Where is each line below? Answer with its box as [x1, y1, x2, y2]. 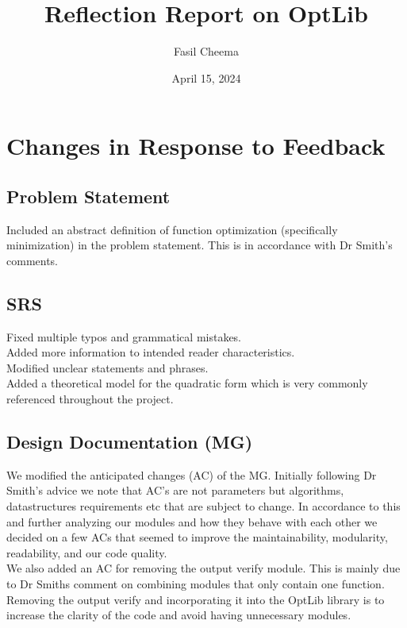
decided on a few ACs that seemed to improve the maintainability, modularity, [6, 529, 388, 545]
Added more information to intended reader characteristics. [6, 344, 295, 360]
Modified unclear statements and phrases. [6, 359, 209, 376]
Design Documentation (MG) [6, 430, 253, 454]
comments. [6, 252, 59, 268]
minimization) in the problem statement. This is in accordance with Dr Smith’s [6, 237, 393, 253]
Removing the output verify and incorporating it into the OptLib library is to [6, 591, 385, 607]
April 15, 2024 [171, 69, 241, 86]
